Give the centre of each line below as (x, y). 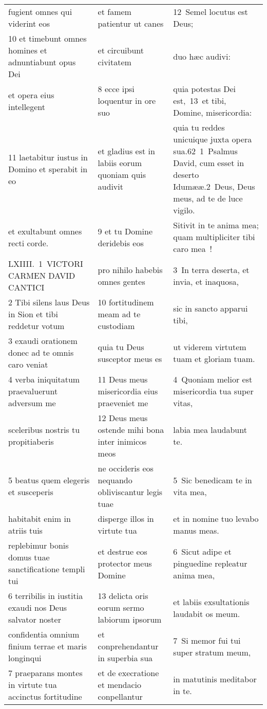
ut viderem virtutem (210, 347)
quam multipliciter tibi (214, 237)
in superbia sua (125, 658)
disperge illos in (126, 519)
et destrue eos (122, 551)
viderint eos (29, 23)
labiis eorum (120, 163)
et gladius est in (126, 151)
